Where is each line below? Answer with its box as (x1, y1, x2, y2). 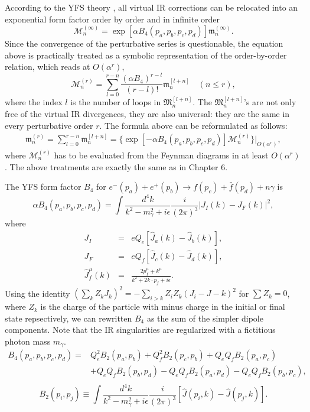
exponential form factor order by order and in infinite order (5, 12, 220, 25)
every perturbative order (5, 119, 93, 131)
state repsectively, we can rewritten (5, 312, 132, 324)
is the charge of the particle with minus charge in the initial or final (40, 300, 285, 313)
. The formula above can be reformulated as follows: (99, 119, 288, 131)
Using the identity (5, 287, 70, 299)
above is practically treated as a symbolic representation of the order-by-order (5, 48, 287, 61)
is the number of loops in (70, 96, 161, 108)
